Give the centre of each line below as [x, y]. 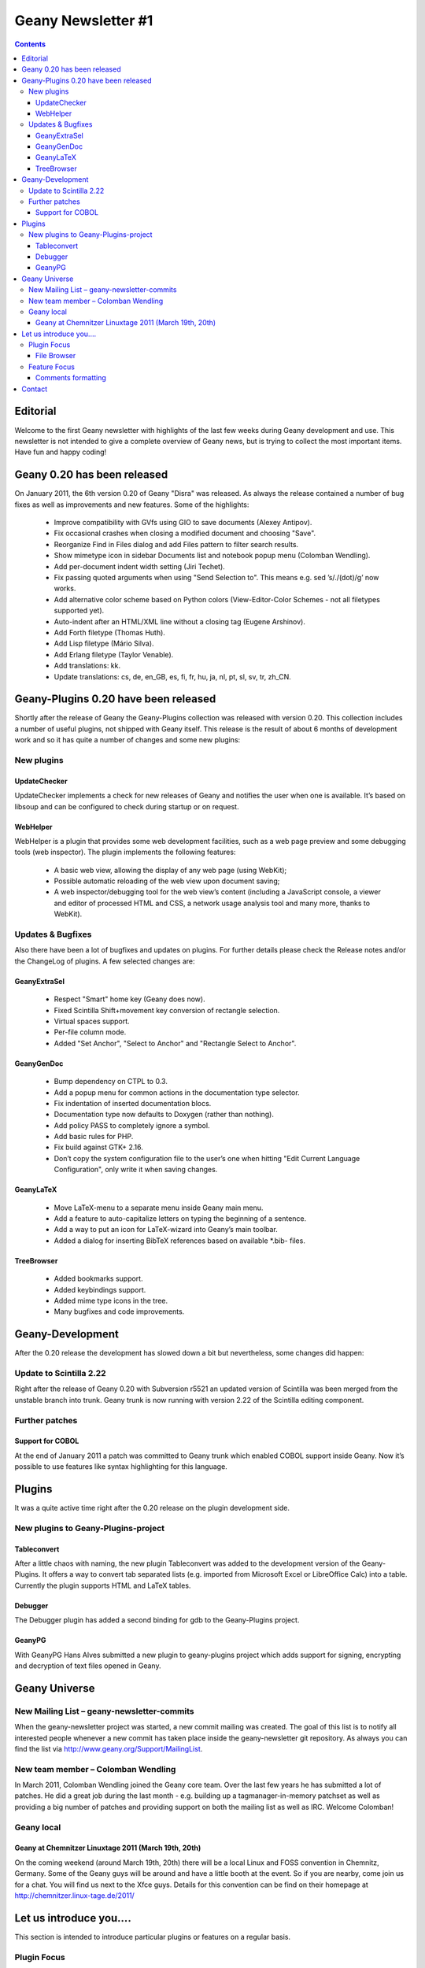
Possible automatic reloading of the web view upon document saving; [167, 881]
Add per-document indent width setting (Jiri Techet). [140, 566]
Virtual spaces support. [92, 1021]
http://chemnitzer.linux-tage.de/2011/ [75, 1895]
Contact [34, 389]
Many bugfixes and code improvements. [119, 1311]
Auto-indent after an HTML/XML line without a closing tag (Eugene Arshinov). [180, 621]
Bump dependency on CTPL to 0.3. [111, 1082]
